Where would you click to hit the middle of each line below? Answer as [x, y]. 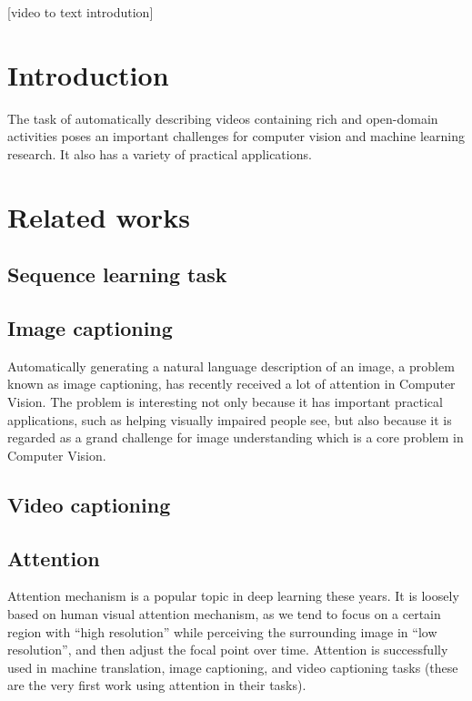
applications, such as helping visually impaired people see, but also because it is [230, 419]
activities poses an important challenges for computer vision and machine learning [236, 136]
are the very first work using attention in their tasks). [157, 685]
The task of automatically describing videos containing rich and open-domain [223, 118]
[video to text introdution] [80, 12]
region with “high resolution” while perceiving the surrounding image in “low [222, 631]
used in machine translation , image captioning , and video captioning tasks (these [233, 667]
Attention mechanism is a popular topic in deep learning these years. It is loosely [233, 596]
